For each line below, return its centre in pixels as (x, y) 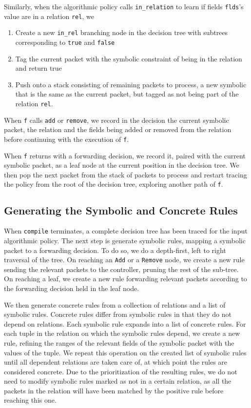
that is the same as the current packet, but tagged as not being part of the (127, 94)
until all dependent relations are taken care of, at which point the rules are (116, 362)
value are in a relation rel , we (49, 16)
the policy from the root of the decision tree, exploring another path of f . (114, 184)
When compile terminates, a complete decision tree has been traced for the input (126, 231)
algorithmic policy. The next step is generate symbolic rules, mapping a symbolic (125, 240)
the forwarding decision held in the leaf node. (72, 288)
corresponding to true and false (65, 42)
